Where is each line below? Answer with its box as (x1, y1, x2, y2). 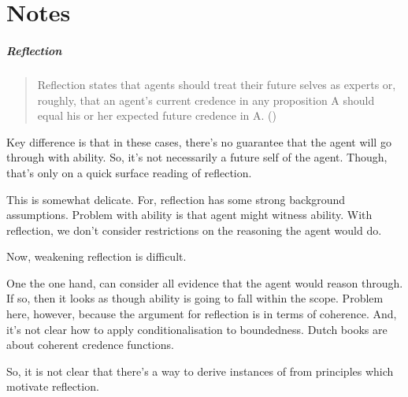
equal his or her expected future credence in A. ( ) (37, 107, 276, 124)
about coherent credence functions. (6, 336, 174, 353)
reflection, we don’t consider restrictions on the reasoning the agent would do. (6, 221, 382, 238)
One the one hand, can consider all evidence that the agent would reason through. (6, 274, 403, 291)
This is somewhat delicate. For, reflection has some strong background (6, 191, 346, 207)
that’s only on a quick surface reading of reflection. (6, 164, 252, 180)
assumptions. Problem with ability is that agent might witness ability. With (6, 206, 373, 223)
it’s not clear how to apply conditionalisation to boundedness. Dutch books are (6, 321, 388, 337)
